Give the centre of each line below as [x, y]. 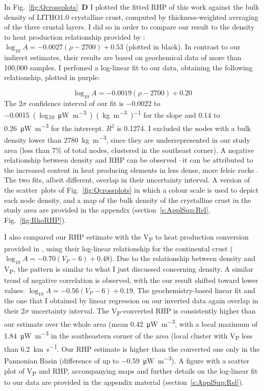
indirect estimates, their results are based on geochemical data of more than [123, 57]
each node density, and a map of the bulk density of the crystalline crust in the [128, 200]
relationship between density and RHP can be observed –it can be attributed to [129, 160]
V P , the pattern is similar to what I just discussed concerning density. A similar [129, 269]
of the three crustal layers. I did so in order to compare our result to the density [129, 27]
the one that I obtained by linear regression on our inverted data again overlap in [131, 301]
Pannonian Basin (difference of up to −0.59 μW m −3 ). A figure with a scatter [127, 360]
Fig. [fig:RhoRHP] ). [35, 219]
